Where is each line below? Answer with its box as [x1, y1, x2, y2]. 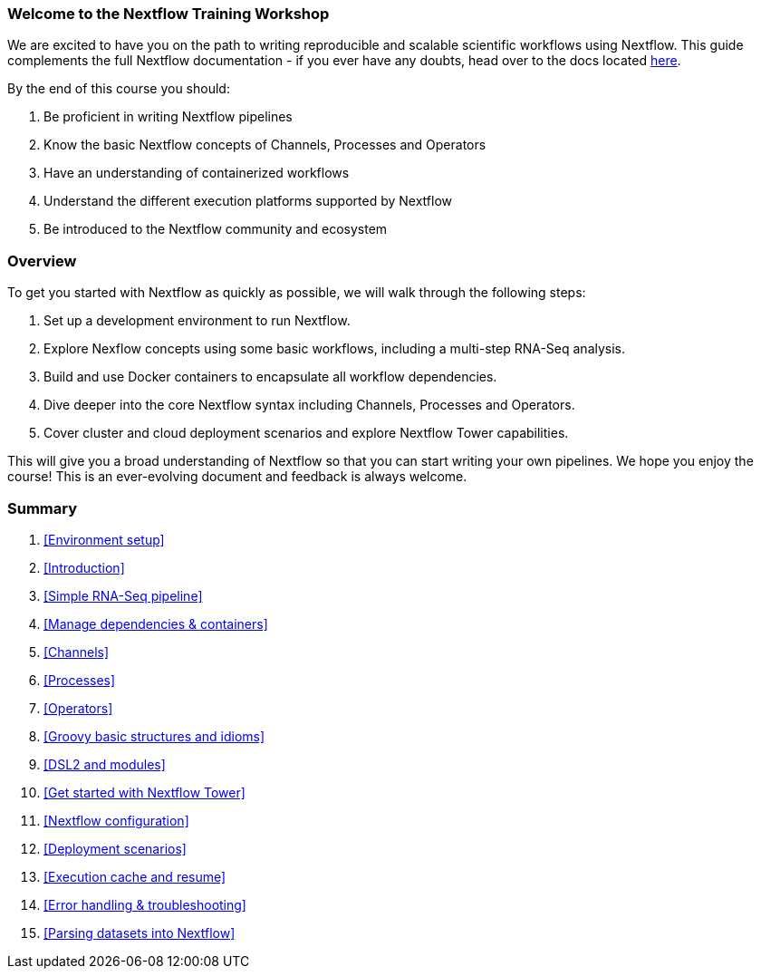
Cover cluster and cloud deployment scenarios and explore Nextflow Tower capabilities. [43, 425, 569, 441]
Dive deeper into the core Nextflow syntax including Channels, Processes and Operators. [43, 397, 575, 413]
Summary [7, 498, 78, 517]
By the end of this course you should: [7, 81, 230, 97]
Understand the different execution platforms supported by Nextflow [43, 193, 452, 209]
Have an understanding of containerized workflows [43, 165, 350, 181]
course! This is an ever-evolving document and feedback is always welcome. [7, 469, 467, 485]
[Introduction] [43, 559, 125, 575]
